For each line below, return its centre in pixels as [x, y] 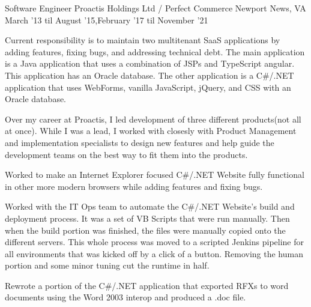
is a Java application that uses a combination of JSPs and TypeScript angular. [150, 63]
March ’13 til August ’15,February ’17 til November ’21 [107, 20]
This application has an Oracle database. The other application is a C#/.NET [149, 75]
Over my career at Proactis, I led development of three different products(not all [153, 119]
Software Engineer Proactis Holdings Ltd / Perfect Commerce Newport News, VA [155, 8]
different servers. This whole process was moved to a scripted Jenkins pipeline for [154, 242]
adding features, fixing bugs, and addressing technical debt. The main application [155, 51]
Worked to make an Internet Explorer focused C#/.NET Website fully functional [155, 175]
